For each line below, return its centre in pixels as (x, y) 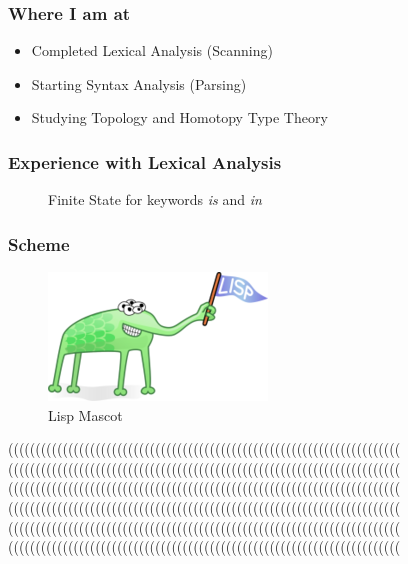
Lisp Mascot (85, 414)
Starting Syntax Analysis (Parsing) (139, 83)
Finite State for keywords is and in (155, 199)
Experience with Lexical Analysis (145, 161)
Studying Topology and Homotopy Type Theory (179, 117)
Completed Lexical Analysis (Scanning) (152, 50)
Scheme (39, 243)
